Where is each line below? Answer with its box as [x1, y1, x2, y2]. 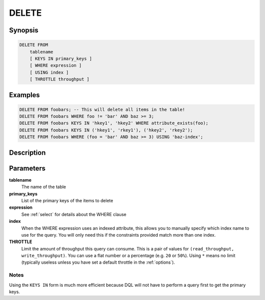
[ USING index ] [29, 69, 69, 75]
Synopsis [9, 26, 39, 34]
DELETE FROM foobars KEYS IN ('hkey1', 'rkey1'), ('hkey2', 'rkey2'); [19, 127, 193, 133]
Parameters [9, 164, 46, 172]
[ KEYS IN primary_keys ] [29, 55, 92, 61]
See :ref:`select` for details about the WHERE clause [21, 211, 127, 217]
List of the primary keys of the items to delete [21, 197, 113, 203]
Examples [9, 91, 40, 99]
